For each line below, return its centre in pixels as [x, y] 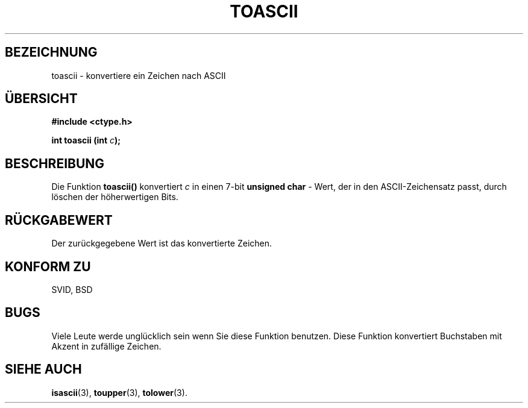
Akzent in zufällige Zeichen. [106, 346]
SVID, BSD [72, 289]
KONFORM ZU [48, 266]
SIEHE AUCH [43, 369]
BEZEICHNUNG [51, 52]
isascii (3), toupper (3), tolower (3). [119, 392]
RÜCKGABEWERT [59, 220]
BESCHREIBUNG [55, 163]
